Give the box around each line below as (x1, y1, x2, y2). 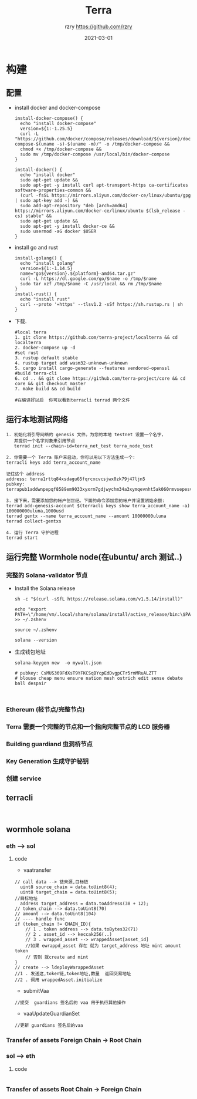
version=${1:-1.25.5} (20, 126, 73, 132)
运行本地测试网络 (6, 414, 68, 424)
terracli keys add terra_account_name (6, 459, 101, 466)
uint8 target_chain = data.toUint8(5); (20, 889, 117, 895)
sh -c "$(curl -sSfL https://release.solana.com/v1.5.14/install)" (14, 596, 183, 602)
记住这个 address (6, 471, 45, 477)
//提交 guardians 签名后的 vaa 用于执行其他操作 (14, 1000, 126, 1006)
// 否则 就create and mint (25, 955, 89, 960)
